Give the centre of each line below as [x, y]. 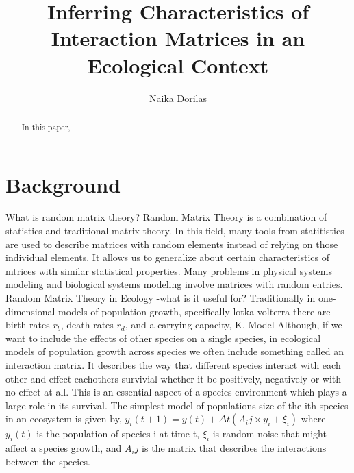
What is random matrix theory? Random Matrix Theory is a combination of [166, 217]
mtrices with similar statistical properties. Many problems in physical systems [169, 270]
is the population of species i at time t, [118, 434]
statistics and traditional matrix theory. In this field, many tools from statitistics [175, 231]
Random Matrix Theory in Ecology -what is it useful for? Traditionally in [161, 298]
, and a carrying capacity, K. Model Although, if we [233, 325]
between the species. [48, 461]
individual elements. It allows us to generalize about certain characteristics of [168, 257]
